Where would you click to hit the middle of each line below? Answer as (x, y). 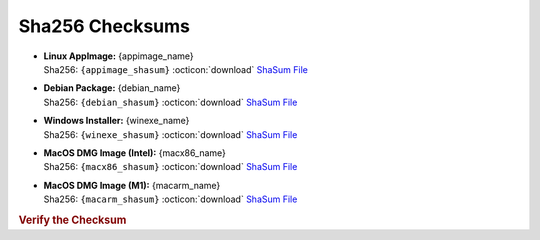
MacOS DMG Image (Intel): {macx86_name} (135, 152)
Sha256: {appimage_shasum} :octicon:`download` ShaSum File (176, 69)
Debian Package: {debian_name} (112, 88)
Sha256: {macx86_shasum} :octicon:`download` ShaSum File (170, 167)
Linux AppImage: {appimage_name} (118, 56)
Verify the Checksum (72, 220)
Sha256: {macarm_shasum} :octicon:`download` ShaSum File (170, 199)
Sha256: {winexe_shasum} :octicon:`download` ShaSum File (170, 134)
